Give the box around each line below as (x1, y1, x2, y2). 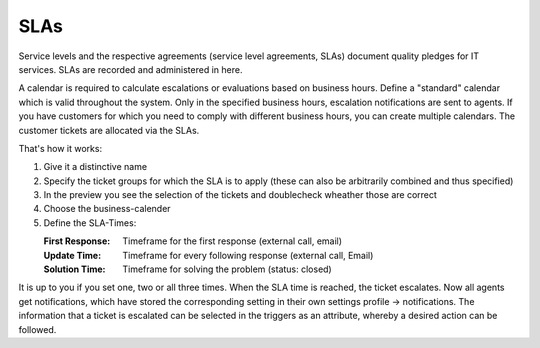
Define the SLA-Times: (43, 216, 137, 229)
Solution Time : (43, 263, 106, 275)
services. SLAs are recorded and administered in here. (18, 63, 243, 75)
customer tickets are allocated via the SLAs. (18, 124, 200, 136)
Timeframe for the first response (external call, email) (122, 235, 343, 247)
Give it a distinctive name (43, 161, 148, 173)
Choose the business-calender (43, 203, 171, 215)
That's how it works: (18, 142, 103, 154)
